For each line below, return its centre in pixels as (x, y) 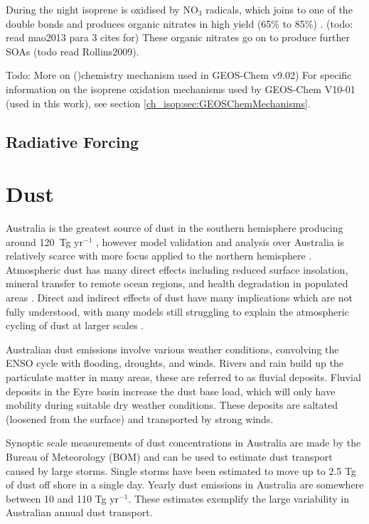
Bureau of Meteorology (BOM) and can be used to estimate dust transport (169, 456)
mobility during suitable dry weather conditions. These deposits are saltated (172, 405)
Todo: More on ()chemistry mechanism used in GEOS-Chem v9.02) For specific (179, 75)
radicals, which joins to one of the (279, 9)
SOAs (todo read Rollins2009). (73, 51)
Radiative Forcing (73, 141)
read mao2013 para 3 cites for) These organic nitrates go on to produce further (178, 37)
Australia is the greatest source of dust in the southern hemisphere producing (175, 228)
